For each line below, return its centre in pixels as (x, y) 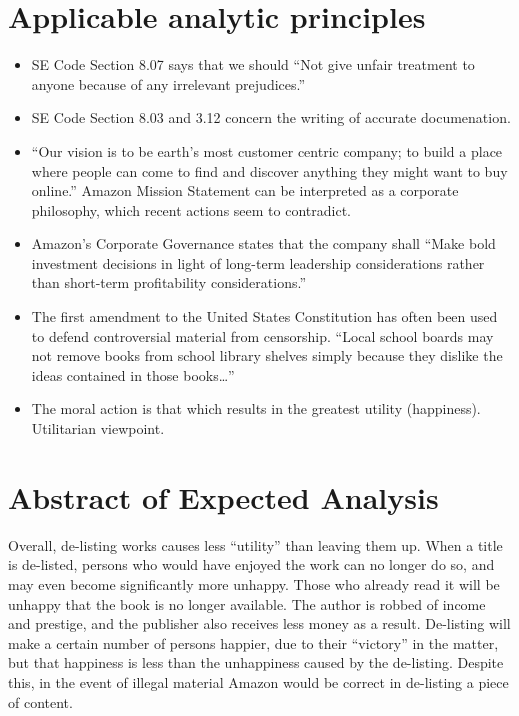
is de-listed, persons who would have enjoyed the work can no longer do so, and (251, 564)
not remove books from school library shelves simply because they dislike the (267, 355)
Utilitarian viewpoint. (98, 428)
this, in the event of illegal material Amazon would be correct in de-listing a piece (258, 681)
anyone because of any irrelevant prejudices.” (168, 83)
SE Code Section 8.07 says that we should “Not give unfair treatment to (253, 64)
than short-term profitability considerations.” (168, 282)
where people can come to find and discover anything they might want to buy (269, 170)
